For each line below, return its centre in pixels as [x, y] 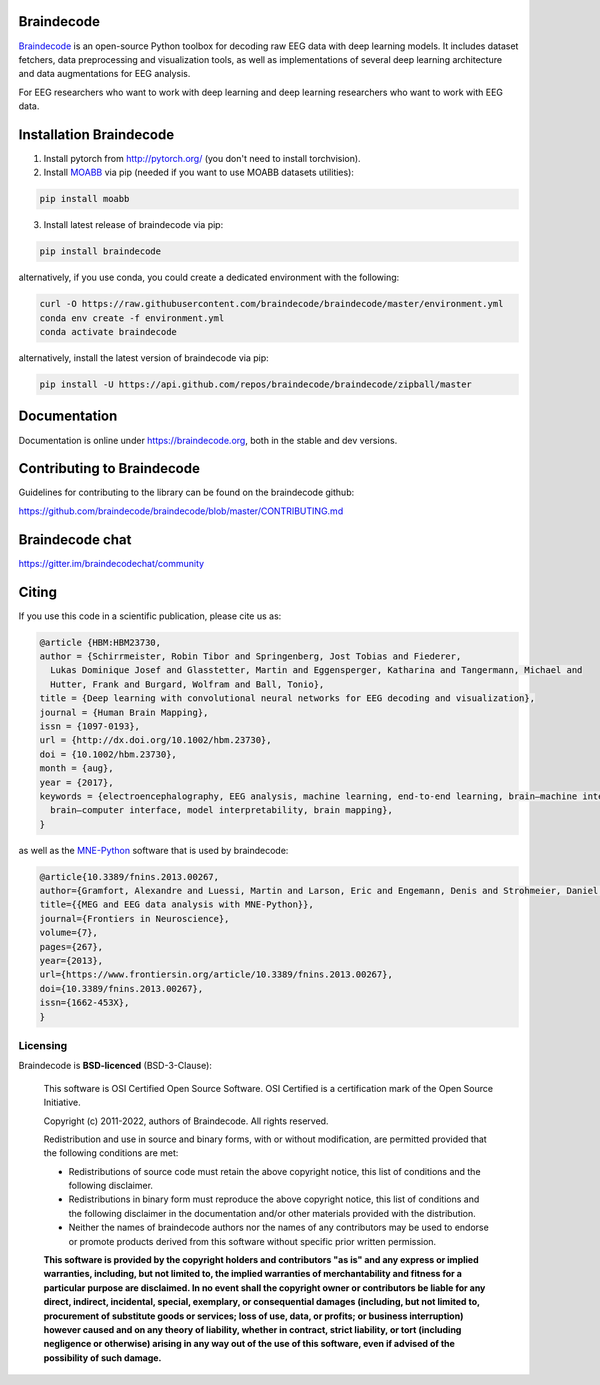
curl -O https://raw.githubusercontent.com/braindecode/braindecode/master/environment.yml [271, 304]
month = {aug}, [76, 768]
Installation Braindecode [96, 134]
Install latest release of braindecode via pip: [133, 225]
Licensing [43, 1045]
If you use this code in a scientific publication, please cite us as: [150, 616]
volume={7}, [69, 933]
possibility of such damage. [102, 1357]
